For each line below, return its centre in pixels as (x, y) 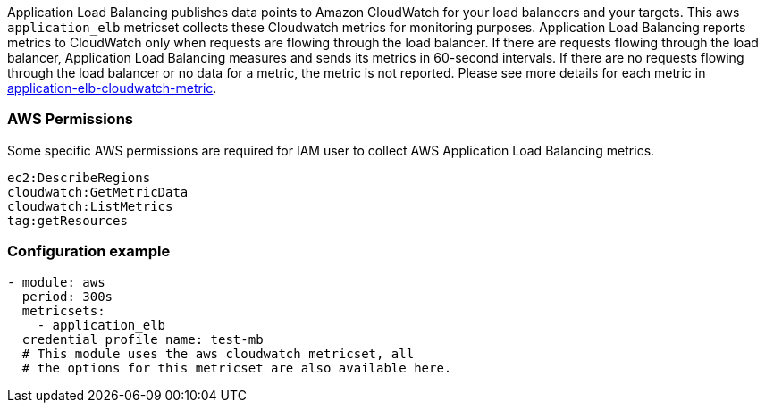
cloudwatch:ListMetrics (90, 206)
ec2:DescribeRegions (79, 177)
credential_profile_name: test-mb (143, 339)
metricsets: (63, 310)
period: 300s (67, 296)
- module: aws (56, 282)
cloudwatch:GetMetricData (98, 192)
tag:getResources (67, 220)
